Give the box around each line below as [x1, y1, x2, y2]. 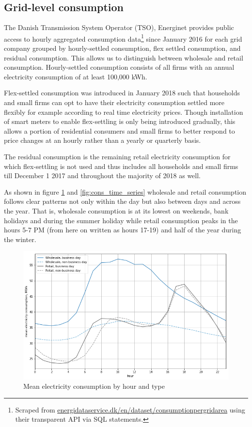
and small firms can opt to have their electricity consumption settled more [4, 97, 225, 107]
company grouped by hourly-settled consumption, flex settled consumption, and [4, 43, 241, 53]
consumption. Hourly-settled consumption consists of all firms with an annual [4, 62, 235, 72]
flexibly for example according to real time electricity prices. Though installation [4, 107, 243, 117]
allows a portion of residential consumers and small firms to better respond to [4, 125, 235, 136]
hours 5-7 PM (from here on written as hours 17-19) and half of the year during [4, 225, 241, 235]
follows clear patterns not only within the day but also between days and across [4, 196, 241, 206]
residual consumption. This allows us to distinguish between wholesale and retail [4, 52, 243, 62]
